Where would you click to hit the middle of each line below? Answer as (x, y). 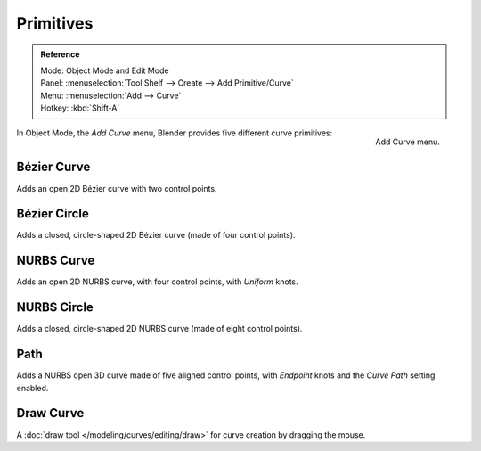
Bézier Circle (53, 214)
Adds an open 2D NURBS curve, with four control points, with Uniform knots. (157, 282)
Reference (60, 54)
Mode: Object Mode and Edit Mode (105, 70)
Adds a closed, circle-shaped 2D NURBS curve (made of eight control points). (159, 329)
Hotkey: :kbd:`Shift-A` (80, 108)
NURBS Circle (55, 307)
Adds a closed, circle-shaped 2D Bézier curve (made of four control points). (156, 235)
